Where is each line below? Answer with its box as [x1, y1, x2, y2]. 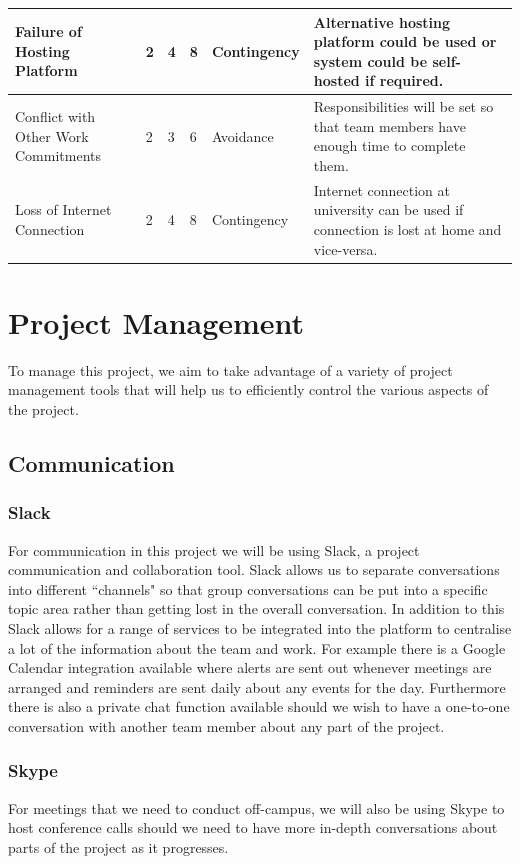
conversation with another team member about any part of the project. [8, 715, 445, 736]
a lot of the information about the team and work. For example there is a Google [8, 637, 506, 658]
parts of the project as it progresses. [8, 836, 229, 857]
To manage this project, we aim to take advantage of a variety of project [8, 359, 453, 380]
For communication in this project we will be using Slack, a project [8, 539, 420, 560]
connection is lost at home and [313, 218, 502, 239]
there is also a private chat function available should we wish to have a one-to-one [8, 696, 510, 717]
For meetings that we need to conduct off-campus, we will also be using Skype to [8, 797, 505, 818]
